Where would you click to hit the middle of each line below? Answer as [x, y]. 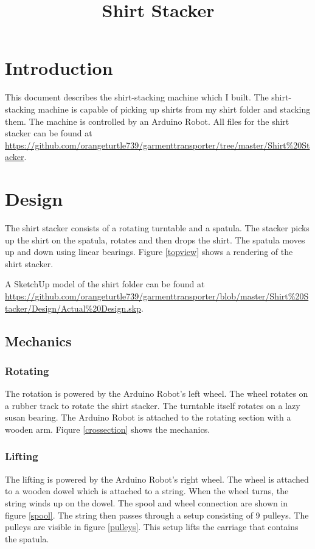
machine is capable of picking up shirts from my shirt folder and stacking [174, 109]
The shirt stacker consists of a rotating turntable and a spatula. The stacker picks [157, 228]
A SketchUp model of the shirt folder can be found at [105, 284]
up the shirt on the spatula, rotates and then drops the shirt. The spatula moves [155, 240]
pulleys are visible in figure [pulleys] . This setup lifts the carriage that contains [152, 527]
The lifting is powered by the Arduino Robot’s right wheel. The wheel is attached [157, 479]
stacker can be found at [49, 133]
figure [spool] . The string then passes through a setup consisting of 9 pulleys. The [157, 515]
